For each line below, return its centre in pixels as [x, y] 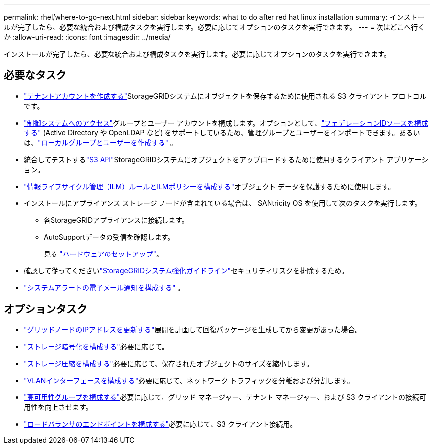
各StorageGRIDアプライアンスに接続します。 [116, 220]
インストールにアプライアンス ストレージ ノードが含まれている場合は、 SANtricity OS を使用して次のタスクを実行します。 [223, 203]
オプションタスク [46, 309]
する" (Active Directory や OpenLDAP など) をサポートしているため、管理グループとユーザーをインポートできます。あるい [222, 132]
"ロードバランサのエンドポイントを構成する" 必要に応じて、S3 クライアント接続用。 [161, 424]
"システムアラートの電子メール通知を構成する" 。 [104, 287]
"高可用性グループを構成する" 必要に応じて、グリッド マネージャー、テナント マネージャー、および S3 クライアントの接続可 [225, 397]
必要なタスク [35, 75]
